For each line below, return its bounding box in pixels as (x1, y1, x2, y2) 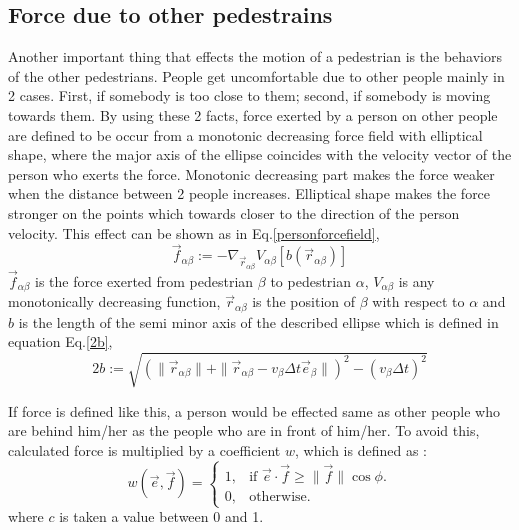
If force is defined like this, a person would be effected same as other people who (8, 400, 500, 421)
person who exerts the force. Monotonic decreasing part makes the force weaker (8, 163, 495, 184)
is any (398, 270, 435, 291)
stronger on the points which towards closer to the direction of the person (8, 202, 460, 223)
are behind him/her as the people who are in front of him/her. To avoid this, (8, 420, 480, 441)
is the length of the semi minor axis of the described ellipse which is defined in (18, 311, 499, 332)
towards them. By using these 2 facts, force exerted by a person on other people (8, 104, 498, 125)
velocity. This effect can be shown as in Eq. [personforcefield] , (8, 222, 380, 243)
